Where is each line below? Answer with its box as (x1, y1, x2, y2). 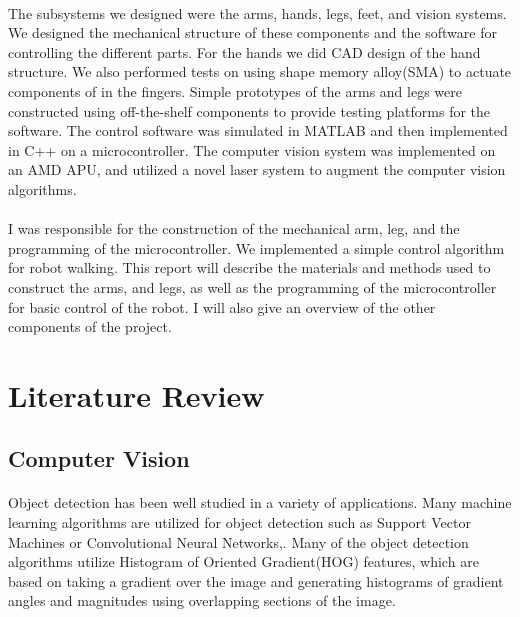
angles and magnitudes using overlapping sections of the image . (8, 590, 396, 611)
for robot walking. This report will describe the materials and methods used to (8, 257, 491, 278)
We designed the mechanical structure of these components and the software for (8, 22, 497, 43)
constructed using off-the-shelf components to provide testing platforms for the (8, 100, 491, 121)
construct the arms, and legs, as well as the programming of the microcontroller (8, 276, 497, 297)
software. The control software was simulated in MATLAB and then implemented (8, 120, 508, 141)
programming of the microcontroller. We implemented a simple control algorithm (8, 237, 505, 258)
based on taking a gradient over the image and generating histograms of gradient (8, 570, 504, 591)
